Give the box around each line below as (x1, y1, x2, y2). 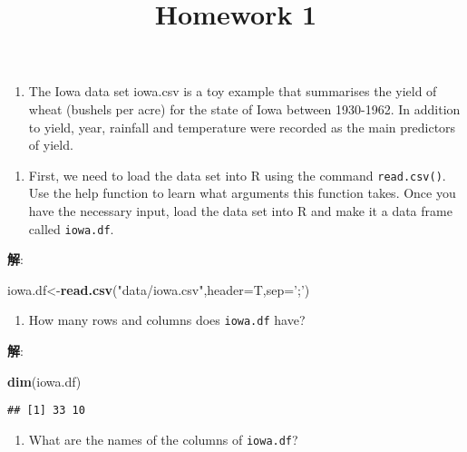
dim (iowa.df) (7, 371, 82, 390)
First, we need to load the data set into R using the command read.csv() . (28, 165, 446, 184)
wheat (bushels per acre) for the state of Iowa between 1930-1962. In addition (28, 99, 461, 118)
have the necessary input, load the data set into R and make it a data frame (28, 201, 452, 220)
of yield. (28, 135, 73, 154)
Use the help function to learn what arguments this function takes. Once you (28, 183, 456, 202)
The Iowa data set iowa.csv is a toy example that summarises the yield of (28, 82, 437, 101)
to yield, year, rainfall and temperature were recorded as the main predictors (28, 117, 456, 136)
